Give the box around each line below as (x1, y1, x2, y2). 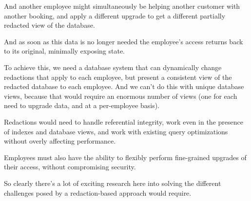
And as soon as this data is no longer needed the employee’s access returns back (4, 36, 243, 46)
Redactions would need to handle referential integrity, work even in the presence (4, 116, 243, 127)
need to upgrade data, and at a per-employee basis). (4, 100, 160, 110)
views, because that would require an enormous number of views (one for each (4, 91, 237, 101)
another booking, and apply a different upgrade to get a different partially (4, 10, 226, 20)
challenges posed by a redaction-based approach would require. (4, 187, 192, 198)
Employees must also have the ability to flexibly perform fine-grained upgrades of (4, 152, 247, 162)
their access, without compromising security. (4, 162, 136, 172)
